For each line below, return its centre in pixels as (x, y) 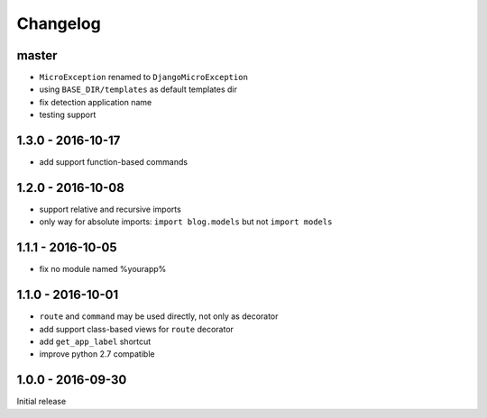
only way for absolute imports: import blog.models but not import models (186, 222)
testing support (68, 115)
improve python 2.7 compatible (97, 354)
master (37, 55)
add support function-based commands (114, 162)
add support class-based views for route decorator (137, 329)
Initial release (41, 402)
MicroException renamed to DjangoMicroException (143, 77)
